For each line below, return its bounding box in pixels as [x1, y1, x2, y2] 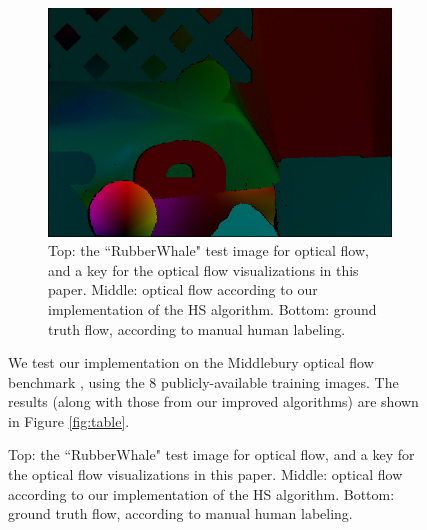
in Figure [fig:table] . [8, 410, 130, 431]
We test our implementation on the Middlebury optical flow [8, 352, 374, 373]
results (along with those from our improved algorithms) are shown [8, 391, 419, 412]
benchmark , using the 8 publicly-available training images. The [8, 371, 399, 392]
